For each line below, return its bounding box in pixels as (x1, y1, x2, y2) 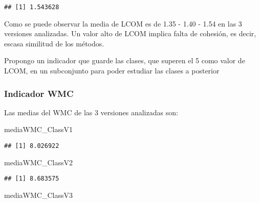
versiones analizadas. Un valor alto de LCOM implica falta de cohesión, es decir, (4, 28, 256, 39)
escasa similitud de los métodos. (4, 38, 104, 48)
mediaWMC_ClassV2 (4, 157, 73, 167)
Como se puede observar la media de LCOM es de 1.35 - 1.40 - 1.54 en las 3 (4, 18, 242, 29)
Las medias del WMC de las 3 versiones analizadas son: (4, 107, 178, 117)
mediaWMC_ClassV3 (4, 189, 73, 200)
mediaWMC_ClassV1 (4, 124, 73, 135)
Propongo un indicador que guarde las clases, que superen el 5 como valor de (4, 55, 245, 66)
